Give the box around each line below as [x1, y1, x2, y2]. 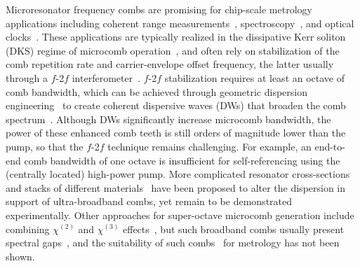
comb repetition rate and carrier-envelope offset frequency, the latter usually [6, 57, 334, 71]
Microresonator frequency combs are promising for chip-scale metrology [6, 2, 312, 16]
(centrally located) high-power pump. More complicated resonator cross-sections [6, 167, 350, 181]
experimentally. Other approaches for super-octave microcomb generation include [6, 207, 354, 222]
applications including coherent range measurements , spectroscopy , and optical [6, 15, 354, 30]
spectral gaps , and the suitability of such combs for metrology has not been [6, 235, 340, 250]
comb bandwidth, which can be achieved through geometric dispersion [6, 84, 308, 99]
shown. [6, 248, 35, 263]
